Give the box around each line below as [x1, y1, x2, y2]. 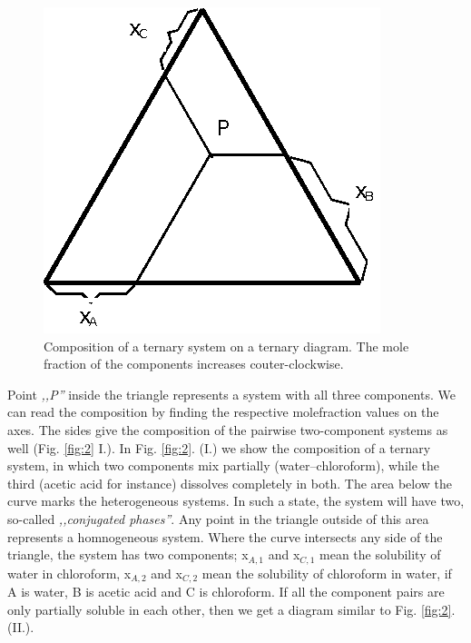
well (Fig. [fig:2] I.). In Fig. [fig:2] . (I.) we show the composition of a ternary [7, 438, 431, 457]
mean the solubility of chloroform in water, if [201, 563, 452, 582]
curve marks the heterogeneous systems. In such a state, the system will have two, [7, 491, 465, 510]
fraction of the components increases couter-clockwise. [44, 354, 344, 373]
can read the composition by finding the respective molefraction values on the [7, 402, 439, 421]
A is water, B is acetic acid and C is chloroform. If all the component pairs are [7, 582, 445, 601]
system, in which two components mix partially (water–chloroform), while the [7, 456, 439, 475]
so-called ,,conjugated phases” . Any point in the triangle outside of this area [7, 509, 429, 528]
